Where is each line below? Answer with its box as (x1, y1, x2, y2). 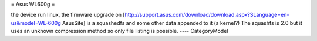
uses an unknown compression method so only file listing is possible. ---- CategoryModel (11, 28, 228, 35)
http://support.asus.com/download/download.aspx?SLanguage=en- (124, 12, 289, 18)
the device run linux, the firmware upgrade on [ (11, 12, 126, 18)
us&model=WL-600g (11, 19, 61, 26)
